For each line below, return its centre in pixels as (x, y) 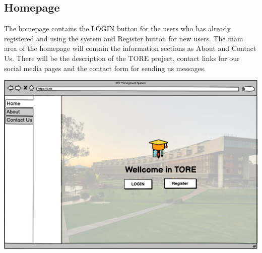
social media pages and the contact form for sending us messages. (105, 68)
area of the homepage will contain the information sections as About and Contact (130, 48)
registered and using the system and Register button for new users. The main (124, 38)
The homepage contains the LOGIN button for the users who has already (117, 28)
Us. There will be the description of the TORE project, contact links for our (122, 58)
